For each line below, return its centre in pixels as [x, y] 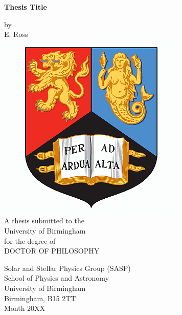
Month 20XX [25, 308]
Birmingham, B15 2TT [40, 298]
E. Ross [16, 34]
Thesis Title [26, 7]
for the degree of [30, 240]
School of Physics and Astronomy [57, 278]
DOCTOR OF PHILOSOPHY [52, 251]
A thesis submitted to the [44, 220]
